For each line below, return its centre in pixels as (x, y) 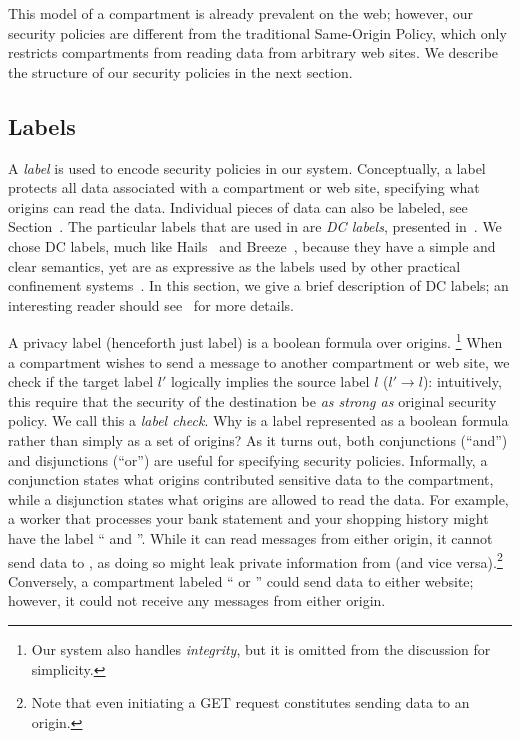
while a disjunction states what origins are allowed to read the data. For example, (258, 498)
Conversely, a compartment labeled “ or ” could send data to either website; (241, 580)
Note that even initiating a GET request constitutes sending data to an (250, 702)
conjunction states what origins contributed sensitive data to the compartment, (251, 479)
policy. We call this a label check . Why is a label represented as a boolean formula (258, 420)
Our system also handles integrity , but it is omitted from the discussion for (261, 648)
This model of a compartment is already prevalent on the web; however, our (241, 13)
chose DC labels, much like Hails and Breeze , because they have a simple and (252, 245)
